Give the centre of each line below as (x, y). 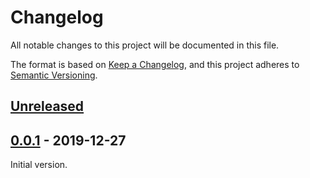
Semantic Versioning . (54, 75)
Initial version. (39, 165)
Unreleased (47, 106)
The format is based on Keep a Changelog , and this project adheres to (155, 64)
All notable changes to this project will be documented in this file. (145, 45)
